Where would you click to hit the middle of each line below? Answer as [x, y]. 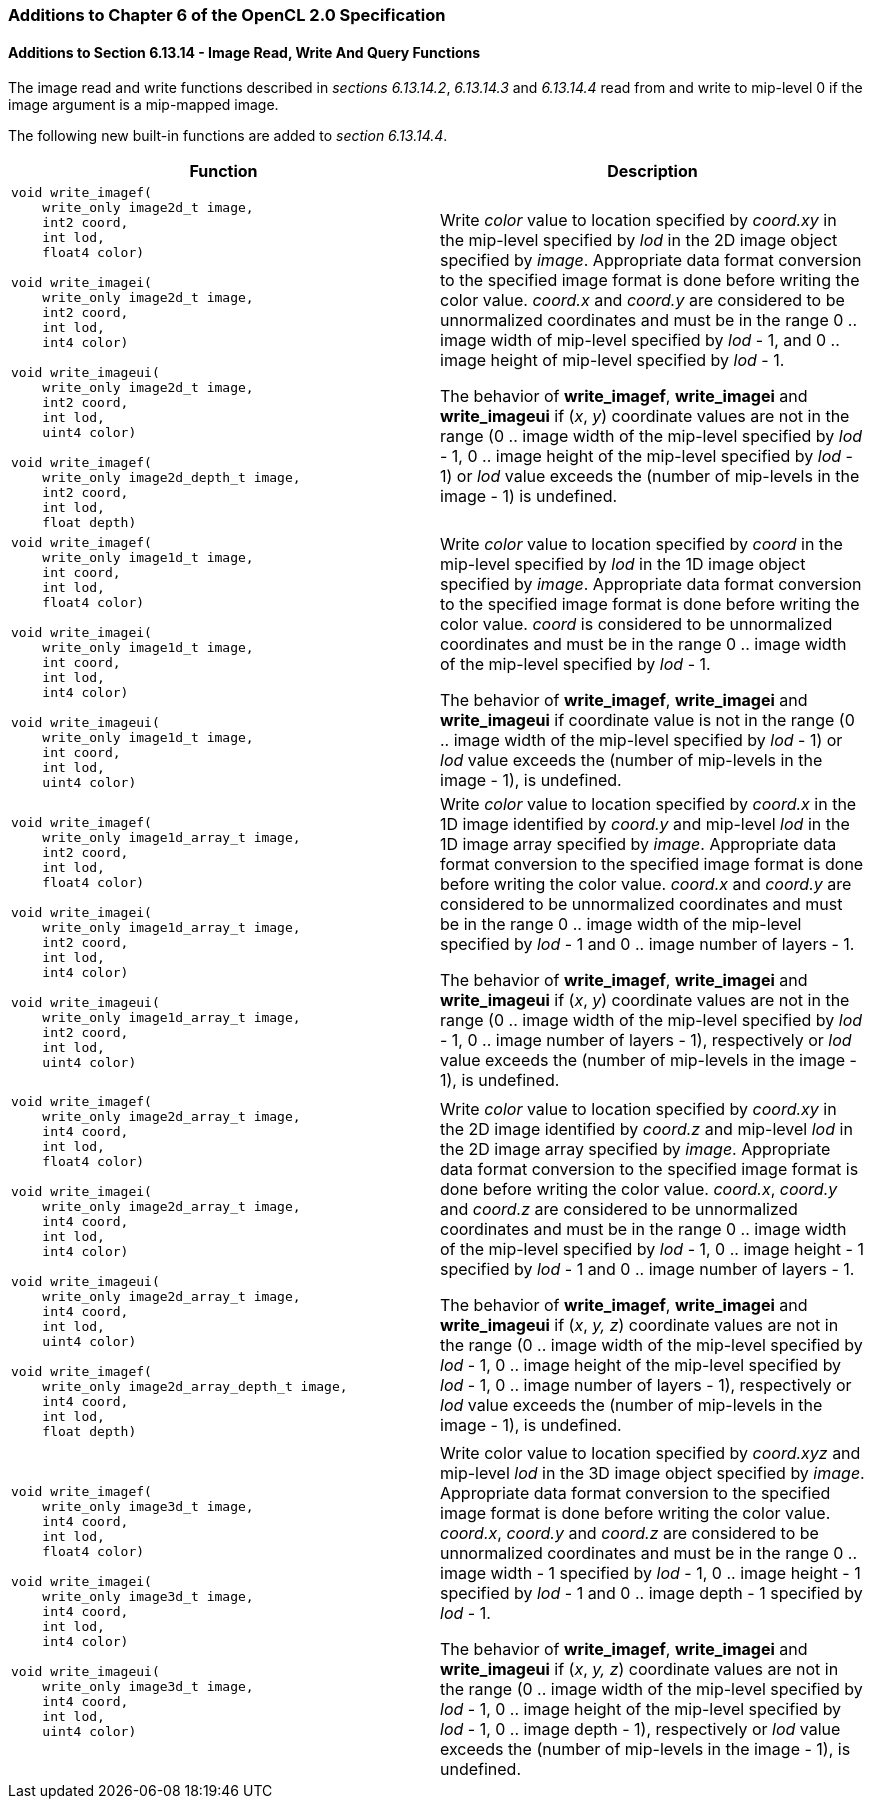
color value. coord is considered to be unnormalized [636, 624]
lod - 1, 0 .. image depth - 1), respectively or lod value [640, 1729]
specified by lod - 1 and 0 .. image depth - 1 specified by [651, 1593]
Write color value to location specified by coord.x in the [648, 804]
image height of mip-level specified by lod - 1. [612, 359]
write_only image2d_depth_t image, [171, 478]
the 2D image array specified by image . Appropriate [635, 1148]
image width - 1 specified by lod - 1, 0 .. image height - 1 [650, 1573]
